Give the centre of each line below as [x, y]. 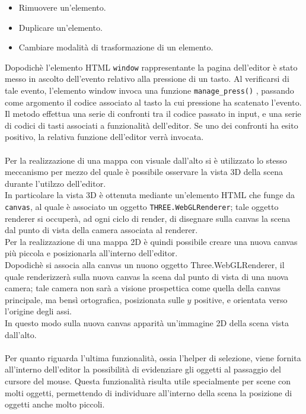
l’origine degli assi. [38, 311]
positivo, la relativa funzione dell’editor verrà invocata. [104, 137]
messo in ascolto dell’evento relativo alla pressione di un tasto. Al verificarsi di [147, 79]
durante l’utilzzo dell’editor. [55, 183]
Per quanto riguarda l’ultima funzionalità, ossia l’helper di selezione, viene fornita [153, 357]
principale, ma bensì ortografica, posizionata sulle [95, 299]
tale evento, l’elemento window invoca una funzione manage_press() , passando [149, 90]
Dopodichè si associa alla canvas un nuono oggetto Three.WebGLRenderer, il [145, 265]
